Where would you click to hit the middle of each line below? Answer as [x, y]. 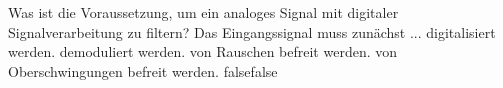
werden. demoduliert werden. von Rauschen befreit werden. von [203, 51]
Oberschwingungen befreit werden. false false [143, 70]
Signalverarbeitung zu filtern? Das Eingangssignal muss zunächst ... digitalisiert [252, 31]
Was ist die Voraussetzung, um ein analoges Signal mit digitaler [203, 12]
